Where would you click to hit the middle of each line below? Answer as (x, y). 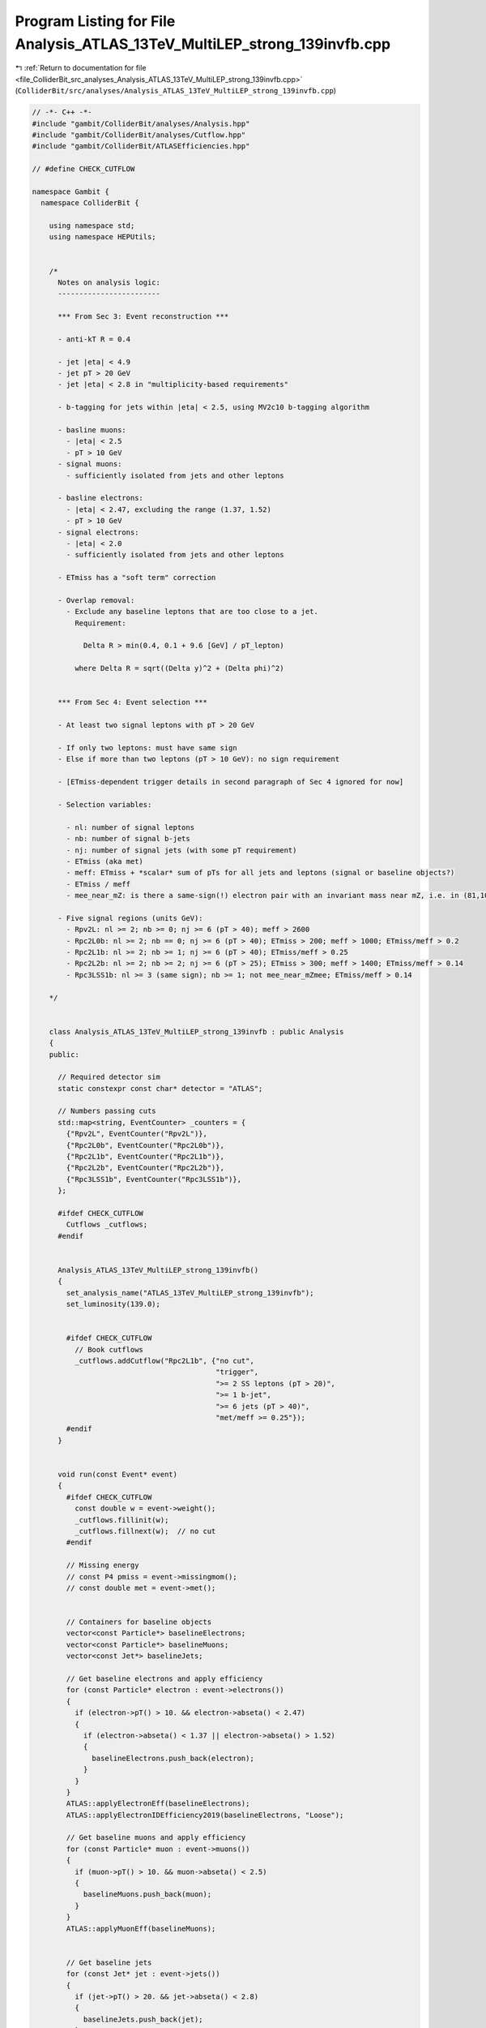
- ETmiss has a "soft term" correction (137, 578)
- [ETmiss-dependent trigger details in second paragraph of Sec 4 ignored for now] (231, 782)
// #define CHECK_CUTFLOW (83, 169)
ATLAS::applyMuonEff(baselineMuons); (141, 1928)
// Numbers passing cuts (107, 1111)
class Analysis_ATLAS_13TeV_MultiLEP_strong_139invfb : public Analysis (196, 1031)
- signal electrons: (98, 532)
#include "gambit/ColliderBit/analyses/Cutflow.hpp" (139, 135)
